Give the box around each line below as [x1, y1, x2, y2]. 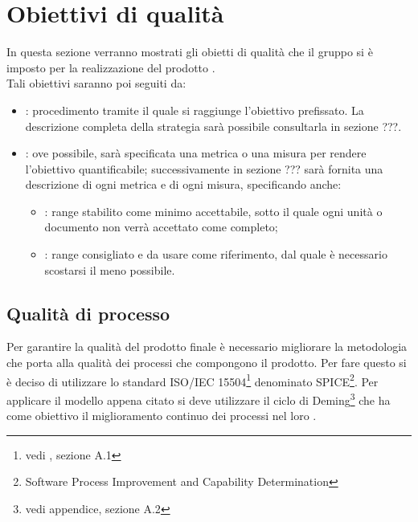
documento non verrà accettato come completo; [44, 218, 278, 235]
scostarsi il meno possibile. [44, 261, 175, 278]
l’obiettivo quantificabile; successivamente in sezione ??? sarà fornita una [25, 160, 383, 177]
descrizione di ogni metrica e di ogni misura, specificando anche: [25, 176, 342, 193]
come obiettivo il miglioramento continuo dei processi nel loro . [6, 407, 317, 424]
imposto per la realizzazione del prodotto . [6, 59, 215, 75]
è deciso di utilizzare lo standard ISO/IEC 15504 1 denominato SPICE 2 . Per [6, 370, 379, 389]
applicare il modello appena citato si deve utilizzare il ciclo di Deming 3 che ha [6, 389, 391, 408]
